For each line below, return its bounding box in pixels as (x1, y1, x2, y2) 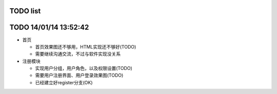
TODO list (9, 7, 41, 15)
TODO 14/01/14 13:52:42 (9, 23, 89, 32)
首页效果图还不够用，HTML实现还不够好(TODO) (35, 43, 136, 50)
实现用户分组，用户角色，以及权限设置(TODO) (35, 65, 133, 72)
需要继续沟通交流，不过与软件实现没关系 (35, 51, 121, 57)
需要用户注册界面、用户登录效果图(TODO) (35, 72, 124, 79)
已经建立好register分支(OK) (35, 79, 93, 85)
